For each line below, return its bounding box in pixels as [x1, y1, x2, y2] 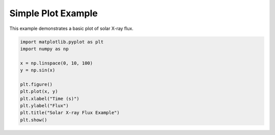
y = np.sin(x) [20, 68, 56, 73]
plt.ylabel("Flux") [20, 103, 69, 109]
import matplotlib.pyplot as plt [20, 39, 104, 45]
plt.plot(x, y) [20, 89, 58, 94]
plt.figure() [20, 81, 53, 87]
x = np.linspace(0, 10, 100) [20, 60, 93, 66]
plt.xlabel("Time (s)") [20, 95, 80, 102]
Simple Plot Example [9, 8, 98, 19]
